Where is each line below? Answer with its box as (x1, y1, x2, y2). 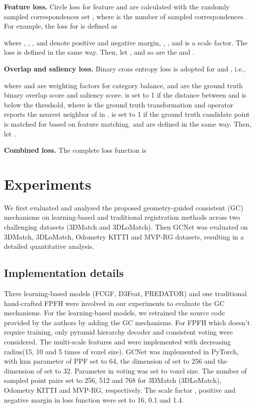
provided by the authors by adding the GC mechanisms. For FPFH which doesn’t (4, 317, 250, 327)
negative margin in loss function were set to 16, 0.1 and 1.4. (4, 394, 184, 405)
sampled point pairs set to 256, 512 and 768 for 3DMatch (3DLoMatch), (4, 375, 222, 385)
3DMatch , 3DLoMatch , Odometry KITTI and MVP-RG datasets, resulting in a (4, 231, 244, 241)
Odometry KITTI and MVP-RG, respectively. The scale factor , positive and (4, 384, 235, 395)
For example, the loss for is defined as (4, 21, 117, 31)
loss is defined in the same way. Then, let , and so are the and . (4, 47, 195, 57)
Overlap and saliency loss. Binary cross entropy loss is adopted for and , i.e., (4, 63, 246, 73)
